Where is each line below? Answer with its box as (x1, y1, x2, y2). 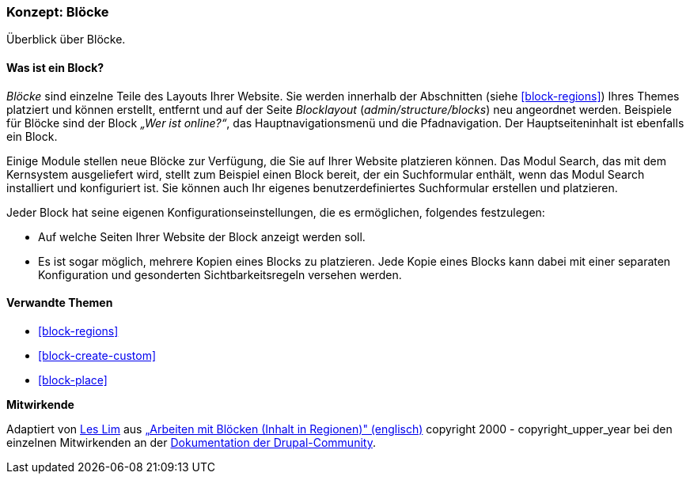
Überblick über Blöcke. (6, 32, 126, 47)
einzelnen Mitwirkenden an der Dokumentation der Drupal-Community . (6, 435, 376, 449)
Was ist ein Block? (6, 60, 104, 74)
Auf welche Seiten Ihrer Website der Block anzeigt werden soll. (38, 229, 366, 244)
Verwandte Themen (6, 296, 113, 310)
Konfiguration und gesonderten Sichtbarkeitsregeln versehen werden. (38, 267, 402, 282)
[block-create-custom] (38, 348, 157, 362)
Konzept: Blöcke (6, 4, 109, 20)
